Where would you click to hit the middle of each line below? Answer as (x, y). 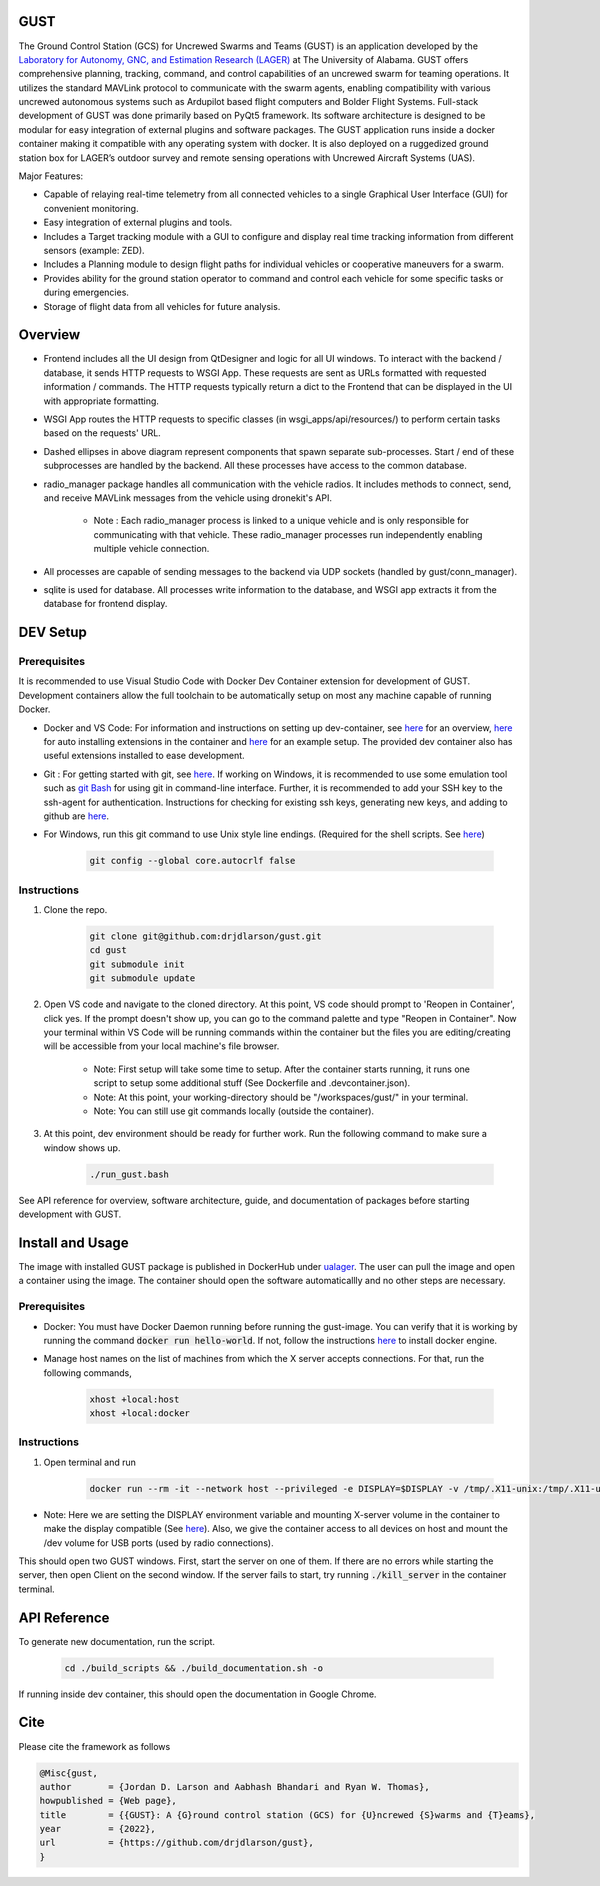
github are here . (76, 816)
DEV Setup (52, 632)
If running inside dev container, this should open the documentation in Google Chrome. (197, 1694)
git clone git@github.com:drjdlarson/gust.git (205, 936)
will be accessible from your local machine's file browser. (161, 1046)
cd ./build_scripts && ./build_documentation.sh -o (194, 1668)
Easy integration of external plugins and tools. (138, 222)
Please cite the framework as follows (94, 1746)
